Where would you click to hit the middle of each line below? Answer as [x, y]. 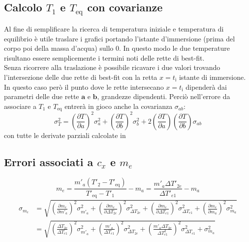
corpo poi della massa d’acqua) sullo [59, 48]
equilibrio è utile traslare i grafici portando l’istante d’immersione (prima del [120, 38]
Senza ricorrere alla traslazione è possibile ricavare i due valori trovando [112, 67]
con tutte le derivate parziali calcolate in [65, 135]
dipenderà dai [206, 86]
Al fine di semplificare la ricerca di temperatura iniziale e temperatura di [114, 28]
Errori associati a [49, 161]
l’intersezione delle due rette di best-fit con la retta [81, 77]
